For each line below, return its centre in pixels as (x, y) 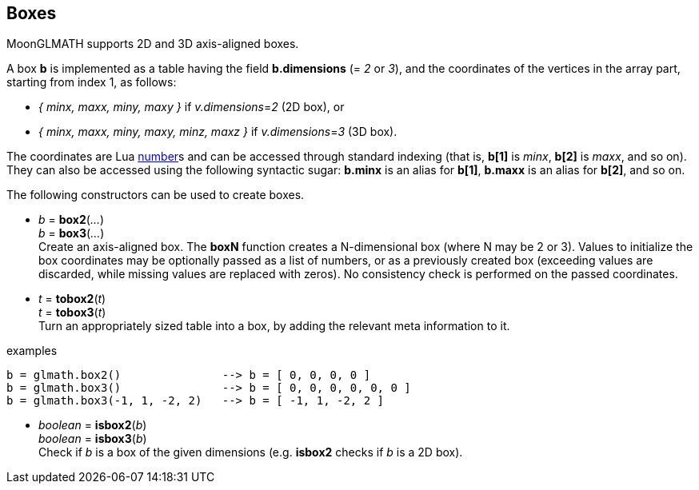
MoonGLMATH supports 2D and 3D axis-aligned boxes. (153, 44)
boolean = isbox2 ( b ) (93, 425)
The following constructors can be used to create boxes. (156, 195)
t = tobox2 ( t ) (72, 299)
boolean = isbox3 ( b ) (93, 439)
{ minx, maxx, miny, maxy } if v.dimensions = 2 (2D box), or (192, 107)
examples (32, 351)
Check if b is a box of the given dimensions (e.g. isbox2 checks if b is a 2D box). (251, 452)
